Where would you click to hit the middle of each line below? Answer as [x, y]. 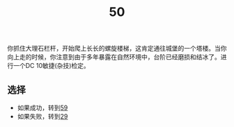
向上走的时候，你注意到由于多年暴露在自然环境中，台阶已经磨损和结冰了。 [114, 57]
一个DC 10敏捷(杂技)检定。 [52, 66]
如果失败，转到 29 [42, 116]
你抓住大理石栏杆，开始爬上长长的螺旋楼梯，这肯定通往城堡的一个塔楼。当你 [117, 49]
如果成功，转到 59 [42, 108]
